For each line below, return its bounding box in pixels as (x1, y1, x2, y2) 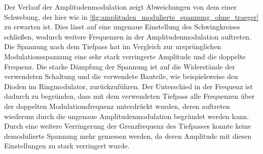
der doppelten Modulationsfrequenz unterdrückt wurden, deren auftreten (4, 100, 230, 111)
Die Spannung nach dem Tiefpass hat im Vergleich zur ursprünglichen (4, 41, 221, 52)
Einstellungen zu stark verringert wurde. (4, 140, 130, 151)
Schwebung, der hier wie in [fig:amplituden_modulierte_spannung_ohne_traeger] (4, 11, 259, 22)
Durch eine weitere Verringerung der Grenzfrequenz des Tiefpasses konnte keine (4, 121, 251, 131)
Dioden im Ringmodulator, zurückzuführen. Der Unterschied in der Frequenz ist (4, 81, 253, 91)
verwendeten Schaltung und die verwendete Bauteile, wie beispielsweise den (4, 71, 238, 82)
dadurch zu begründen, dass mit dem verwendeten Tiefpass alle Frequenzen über (4, 91, 255, 101)
